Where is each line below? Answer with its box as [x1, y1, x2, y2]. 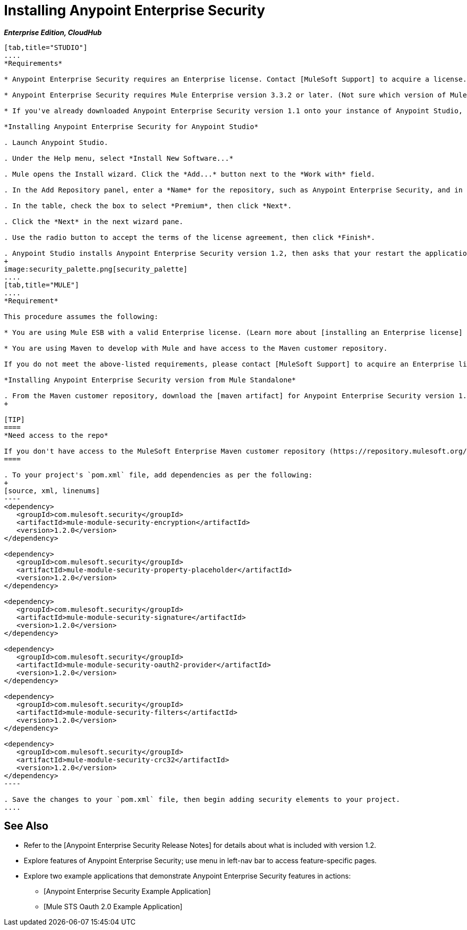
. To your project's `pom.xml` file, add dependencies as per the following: [4, 470, 313, 479]
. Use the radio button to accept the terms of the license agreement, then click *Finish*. [4, 233, 375, 241]
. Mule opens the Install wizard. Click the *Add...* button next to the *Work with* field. [4, 170, 375, 178]
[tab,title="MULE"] [4, 280, 79, 289]
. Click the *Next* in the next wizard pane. [4, 217, 184, 226]
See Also [4, 820, 48, 833]
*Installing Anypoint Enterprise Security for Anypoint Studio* [4, 122, 259, 131]
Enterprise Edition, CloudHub [4, 28, 102, 37]
